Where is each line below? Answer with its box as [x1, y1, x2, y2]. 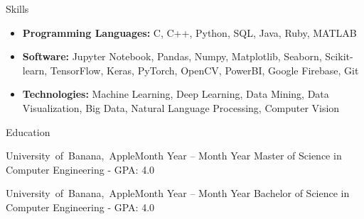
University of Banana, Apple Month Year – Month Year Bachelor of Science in [6, 186, 350, 201]
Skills [6, 1, 29, 16]
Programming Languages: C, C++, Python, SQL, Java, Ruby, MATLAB [22, 25, 357, 40]
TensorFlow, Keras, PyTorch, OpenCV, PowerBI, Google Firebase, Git [50, 62, 359, 77]
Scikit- [325, 49, 353, 64]
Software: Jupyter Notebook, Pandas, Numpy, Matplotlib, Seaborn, [22, 49, 322, 64]
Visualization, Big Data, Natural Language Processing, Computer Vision [22, 100, 340, 115]
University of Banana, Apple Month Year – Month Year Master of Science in [6, 148, 342, 163]
